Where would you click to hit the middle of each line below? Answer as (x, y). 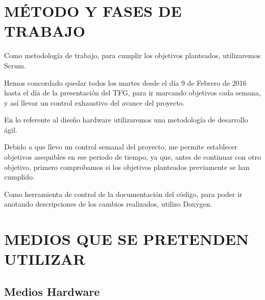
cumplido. (19, 177)
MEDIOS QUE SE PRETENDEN (127, 239)
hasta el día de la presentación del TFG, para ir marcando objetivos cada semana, (132, 93)
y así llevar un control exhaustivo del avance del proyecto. (94, 102)
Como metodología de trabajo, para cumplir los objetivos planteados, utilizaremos (132, 55)
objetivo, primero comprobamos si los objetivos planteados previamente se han (127, 167)
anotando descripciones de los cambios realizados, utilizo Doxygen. (108, 204)
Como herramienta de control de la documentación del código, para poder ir (123, 194)
